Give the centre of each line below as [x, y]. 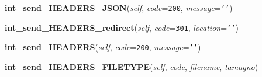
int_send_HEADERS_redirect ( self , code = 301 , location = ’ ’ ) [122, 27]
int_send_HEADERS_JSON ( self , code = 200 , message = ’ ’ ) [119, 8]
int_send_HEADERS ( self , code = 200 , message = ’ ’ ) [103, 47]
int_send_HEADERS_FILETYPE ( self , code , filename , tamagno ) [132, 66]
